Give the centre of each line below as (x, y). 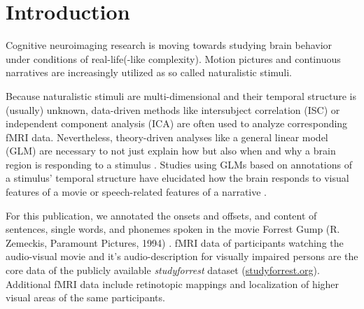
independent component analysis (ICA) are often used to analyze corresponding (177, 123)
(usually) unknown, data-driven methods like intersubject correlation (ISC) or (173, 109)
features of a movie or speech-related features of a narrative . (136, 192)
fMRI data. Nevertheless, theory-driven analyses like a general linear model (167, 137)
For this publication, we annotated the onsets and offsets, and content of (161, 215)
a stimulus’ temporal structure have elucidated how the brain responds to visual (177, 178)
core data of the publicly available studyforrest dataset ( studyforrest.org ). (163, 270)
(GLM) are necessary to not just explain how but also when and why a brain (171, 151)
